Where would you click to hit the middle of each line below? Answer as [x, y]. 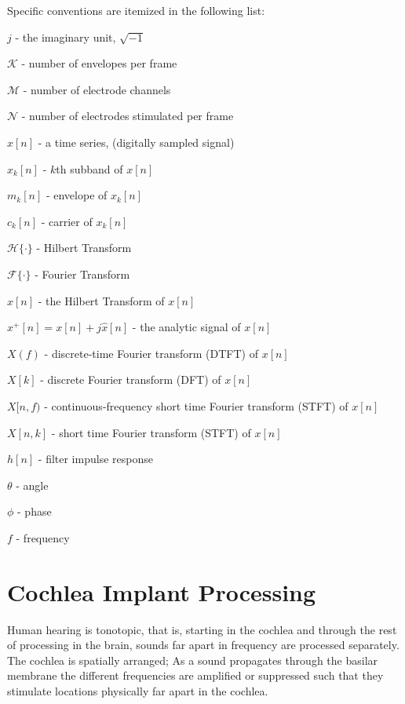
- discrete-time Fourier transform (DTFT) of [151, 353]
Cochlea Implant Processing [162, 591]
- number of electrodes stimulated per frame [128, 116]
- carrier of [67, 221]
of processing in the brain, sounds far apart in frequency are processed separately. [203, 645]
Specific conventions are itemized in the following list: [136, 10]
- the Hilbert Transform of [101, 300]
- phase [35, 511]
